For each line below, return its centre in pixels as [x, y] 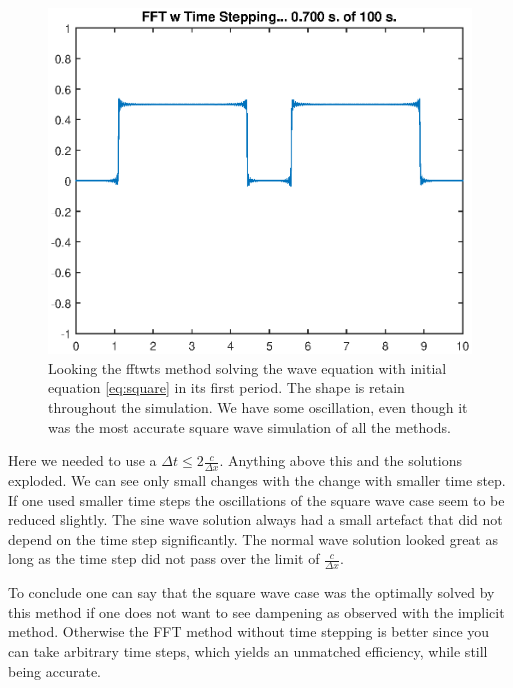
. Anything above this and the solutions [341, 460]
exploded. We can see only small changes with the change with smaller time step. [257, 479]
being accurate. [54, 670]
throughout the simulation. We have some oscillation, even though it [258, 406]
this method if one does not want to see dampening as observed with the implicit [256, 611]
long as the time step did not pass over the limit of [164, 558]
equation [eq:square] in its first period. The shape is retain [226, 387]
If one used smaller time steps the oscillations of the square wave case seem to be [256, 499]
